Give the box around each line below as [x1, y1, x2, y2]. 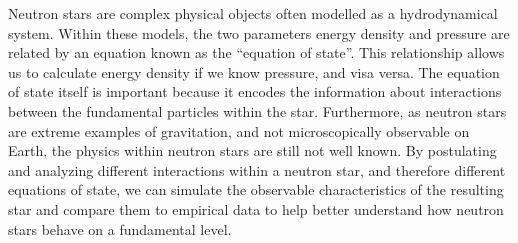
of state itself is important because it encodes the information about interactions [8, 81, 502, 102]
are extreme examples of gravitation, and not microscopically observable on [8, 120, 470, 141]
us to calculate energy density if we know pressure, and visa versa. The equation [8, 61, 500, 82]
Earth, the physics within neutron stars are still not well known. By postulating [8, 140, 497, 161]
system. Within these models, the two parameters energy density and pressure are [8, 22, 510, 43]
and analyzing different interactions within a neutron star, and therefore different [8, 159, 506, 180]
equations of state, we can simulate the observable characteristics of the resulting [8, 179, 504, 200]
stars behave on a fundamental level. [8, 218, 232, 239]
